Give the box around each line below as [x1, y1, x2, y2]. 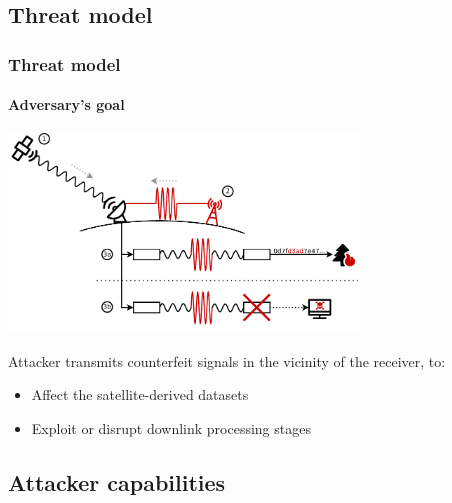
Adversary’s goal [8, 94, 125, 115]
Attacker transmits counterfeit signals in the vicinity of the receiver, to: [8, 350, 446, 371]
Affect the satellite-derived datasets [31, 384, 249, 405]
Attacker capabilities [8, 466, 226, 497]
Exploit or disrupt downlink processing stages [31, 417, 311, 438]
